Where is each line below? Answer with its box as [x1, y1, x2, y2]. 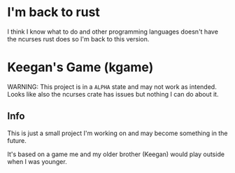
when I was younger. [7, 157, 68, 165]
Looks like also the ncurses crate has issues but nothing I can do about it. [7, 90, 219, 98]
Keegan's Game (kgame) [7, 60, 154, 76]
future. [7, 136, 27, 144]
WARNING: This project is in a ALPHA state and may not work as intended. [7, 82, 217, 91]
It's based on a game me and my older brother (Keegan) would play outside [7, 150, 225, 158]
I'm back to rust [7, 4, 100, 20]
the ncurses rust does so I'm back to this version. [7, 34, 150, 43]
